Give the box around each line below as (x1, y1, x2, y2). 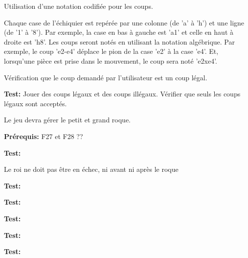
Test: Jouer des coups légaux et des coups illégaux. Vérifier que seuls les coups (4, 89, 241, 99)
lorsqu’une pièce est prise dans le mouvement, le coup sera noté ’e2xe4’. (4, 55, 218, 66)
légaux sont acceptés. (4, 98, 67, 108)
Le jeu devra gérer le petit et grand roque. (4, 115, 131, 125)
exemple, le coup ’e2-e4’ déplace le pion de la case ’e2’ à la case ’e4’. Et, (4, 46, 219, 56)
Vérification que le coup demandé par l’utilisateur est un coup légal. (4, 72, 207, 82)
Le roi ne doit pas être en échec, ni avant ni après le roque (4, 164, 179, 174)
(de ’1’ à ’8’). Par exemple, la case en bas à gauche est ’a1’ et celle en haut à (4, 27, 233, 37)
